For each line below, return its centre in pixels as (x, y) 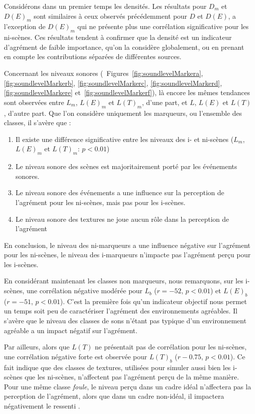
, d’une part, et (165, 102)
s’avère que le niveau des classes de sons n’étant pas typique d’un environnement (125, 321)
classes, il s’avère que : (38, 122)
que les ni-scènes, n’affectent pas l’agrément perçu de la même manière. (132, 377)
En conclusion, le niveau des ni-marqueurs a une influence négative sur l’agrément (127, 245)
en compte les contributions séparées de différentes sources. (93, 56)
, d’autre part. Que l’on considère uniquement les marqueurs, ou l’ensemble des (123, 113)
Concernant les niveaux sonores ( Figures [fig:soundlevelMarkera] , (104, 73)
